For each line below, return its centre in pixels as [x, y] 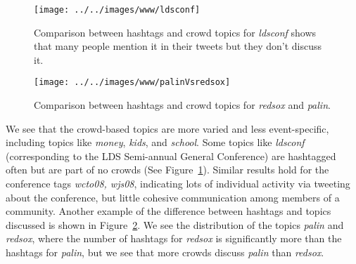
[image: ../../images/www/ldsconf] [117, 10]
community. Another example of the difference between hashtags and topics [169, 211]
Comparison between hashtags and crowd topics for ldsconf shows [175, 32]
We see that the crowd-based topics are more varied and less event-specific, [167, 128]
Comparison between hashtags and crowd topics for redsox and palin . [182, 105]
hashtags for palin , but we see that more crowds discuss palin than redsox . [165, 252]
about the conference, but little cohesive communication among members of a [173, 197]
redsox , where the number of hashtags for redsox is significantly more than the [174, 238]
